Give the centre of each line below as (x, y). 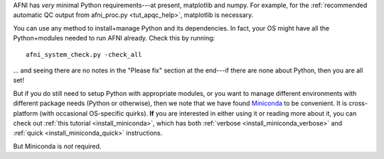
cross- (358, 104)
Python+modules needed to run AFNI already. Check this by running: (114, 38)
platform (26, 113)
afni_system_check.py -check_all (84, 54)
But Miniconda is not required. (57, 146)
